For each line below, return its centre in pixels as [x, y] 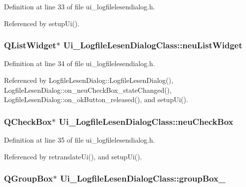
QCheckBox [28, 121]
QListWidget [30, 45]
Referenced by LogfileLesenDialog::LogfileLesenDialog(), [89, 80]
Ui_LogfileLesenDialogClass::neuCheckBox [146, 121]
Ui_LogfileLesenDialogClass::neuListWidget [153, 45]
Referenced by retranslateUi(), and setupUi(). [73, 156]
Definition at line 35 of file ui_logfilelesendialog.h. [80, 140]
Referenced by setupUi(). [42, 23]
